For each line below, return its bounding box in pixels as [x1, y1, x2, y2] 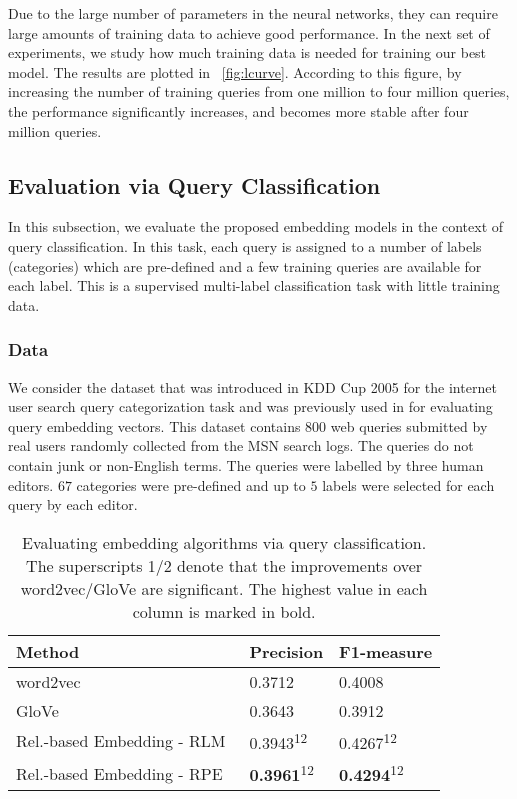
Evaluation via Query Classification [8, 169, 381, 200]
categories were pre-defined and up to [76, 474, 306, 495]
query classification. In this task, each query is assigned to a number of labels [8, 235, 482, 256]
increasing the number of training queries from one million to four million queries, [8, 81, 510, 102]
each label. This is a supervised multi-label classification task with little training [8, 275, 500, 296]
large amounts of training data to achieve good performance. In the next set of [8, 22, 490, 43]
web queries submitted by [330, 415, 488, 436]
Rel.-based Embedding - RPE [16, 761, 223, 785]
